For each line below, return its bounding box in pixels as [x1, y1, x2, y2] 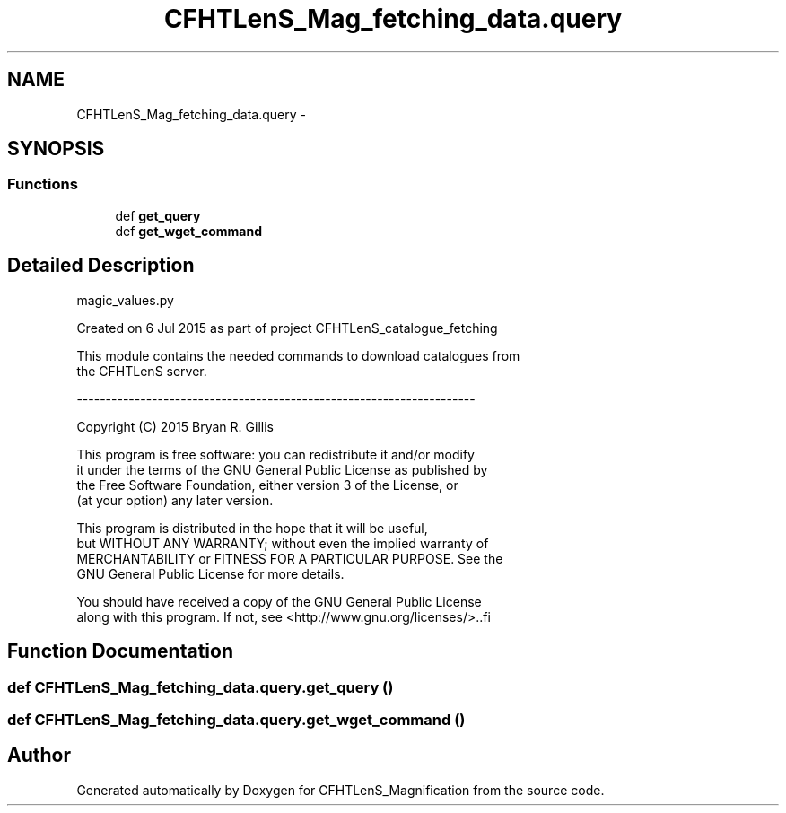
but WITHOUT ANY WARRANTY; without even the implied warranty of [76, 535, 489, 551]
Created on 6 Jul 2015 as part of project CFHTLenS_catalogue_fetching [76, 319, 498, 336]
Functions [7, 175, 78, 194]
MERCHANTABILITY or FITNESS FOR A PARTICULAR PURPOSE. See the [76, 550, 503, 566]
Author [7, 744, 71, 767]
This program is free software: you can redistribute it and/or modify [76, 446, 475, 462]
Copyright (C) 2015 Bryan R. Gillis [76, 418, 274, 434]
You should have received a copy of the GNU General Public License [76, 593, 482, 609]
